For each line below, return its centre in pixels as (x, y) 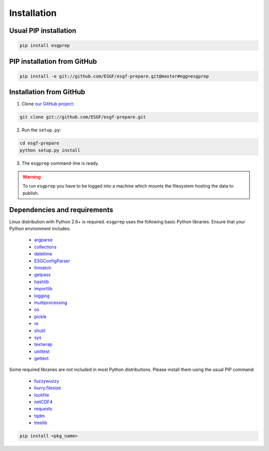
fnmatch (43, 268)
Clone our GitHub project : (48, 104)
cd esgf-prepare (40, 143)
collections (45, 247)
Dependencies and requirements (61, 210)
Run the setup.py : (41, 130)
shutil (40, 331)
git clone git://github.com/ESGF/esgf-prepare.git (83, 117)
